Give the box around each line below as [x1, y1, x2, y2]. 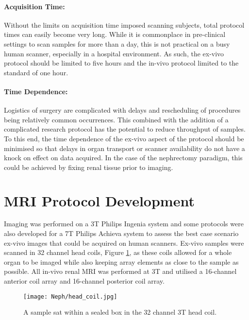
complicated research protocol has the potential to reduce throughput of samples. [4, 124, 246, 134]
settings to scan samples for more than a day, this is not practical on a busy [4, 38, 230, 49]
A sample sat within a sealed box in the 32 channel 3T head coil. [23, 307, 217, 317]
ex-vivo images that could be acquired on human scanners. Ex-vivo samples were [4, 237, 244, 248]
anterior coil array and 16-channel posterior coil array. [4, 276, 165, 286]
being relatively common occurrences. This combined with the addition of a [4, 114, 229, 124]
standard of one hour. [4, 67, 68, 77]
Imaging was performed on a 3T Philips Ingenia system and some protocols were [4, 219, 244, 229]
